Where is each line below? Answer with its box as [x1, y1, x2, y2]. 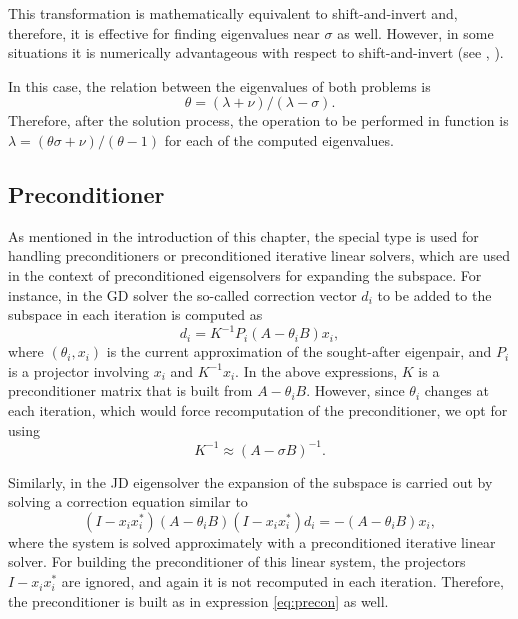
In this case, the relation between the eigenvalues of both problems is [8, 75, 431, 96]
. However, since [306, 380, 405, 401]
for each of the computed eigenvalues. [164, 129, 394, 150]
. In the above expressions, [235, 360, 398, 381]
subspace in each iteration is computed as [8, 304, 263, 325]
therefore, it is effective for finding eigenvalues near [8, 22, 320, 43]
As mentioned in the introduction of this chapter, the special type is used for [8, 225, 479, 246]
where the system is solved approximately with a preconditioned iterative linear [8, 531, 496, 552]
